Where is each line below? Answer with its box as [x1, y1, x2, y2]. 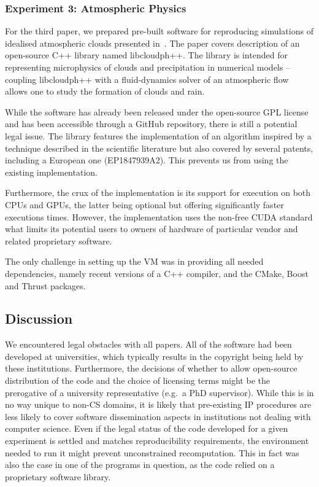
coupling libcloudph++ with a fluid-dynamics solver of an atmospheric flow [5, 72, 289, 85]
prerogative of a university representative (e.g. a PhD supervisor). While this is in [5, 386, 314, 399]
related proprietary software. [5, 234, 112, 247]
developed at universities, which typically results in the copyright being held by [5, 349, 304, 362]
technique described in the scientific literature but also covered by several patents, [5, 141, 313, 154]
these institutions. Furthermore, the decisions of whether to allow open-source [5, 362, 298, 375]
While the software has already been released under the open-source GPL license [5, 105, 309, 118]
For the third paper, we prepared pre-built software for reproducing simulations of [5, 25, 313, 37]
